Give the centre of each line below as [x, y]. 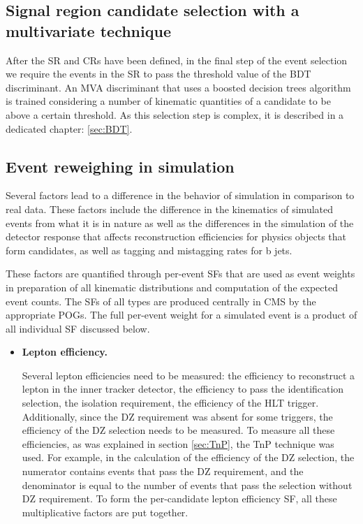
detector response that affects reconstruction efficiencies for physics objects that [176, 236]
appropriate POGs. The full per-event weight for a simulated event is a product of [181, 315]
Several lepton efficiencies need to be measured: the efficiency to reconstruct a [188, 375]
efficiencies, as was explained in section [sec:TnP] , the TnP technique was [178, 443]
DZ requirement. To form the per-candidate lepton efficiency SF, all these [179, 498]
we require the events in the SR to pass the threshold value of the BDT [158, 74]
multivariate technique [88, 30]
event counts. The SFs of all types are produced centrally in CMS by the [161, 301]
